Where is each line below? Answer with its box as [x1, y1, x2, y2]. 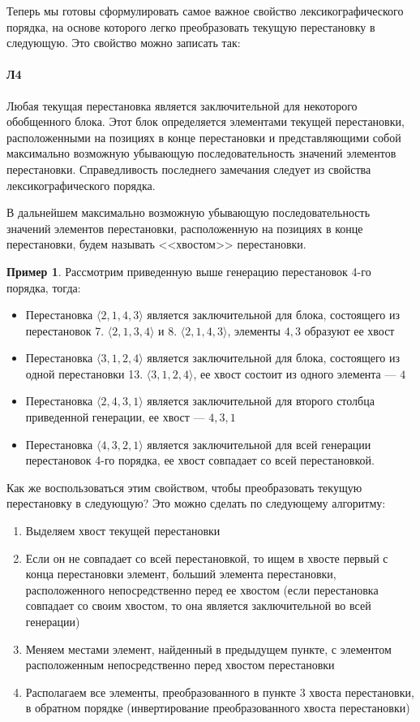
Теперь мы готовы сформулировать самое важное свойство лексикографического [6, 2, 404, 19]
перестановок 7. [25, 322, 105, 339]
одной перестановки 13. [25, 365, 144, 382]
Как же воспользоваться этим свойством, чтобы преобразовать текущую [6, 478, 362, 495]
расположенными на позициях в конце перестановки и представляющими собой [6, 128, 401, 145]
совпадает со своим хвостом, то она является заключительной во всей [25, 597, 371, 614]
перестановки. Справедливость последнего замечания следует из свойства [6, 160, 371, 177]
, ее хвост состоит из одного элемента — [193, 365, 396, 382]
